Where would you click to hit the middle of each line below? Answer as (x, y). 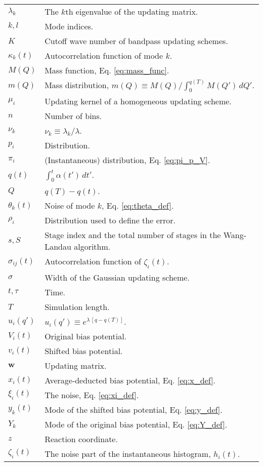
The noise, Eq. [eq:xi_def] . (92, 395)
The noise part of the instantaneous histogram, (128, 453)
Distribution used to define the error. (110, 220)
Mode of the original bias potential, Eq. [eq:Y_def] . (136, 424)
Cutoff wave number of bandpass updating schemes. (136, 41)
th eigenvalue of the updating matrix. (132, 11)
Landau (58, 247)
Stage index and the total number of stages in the (133, 235)
